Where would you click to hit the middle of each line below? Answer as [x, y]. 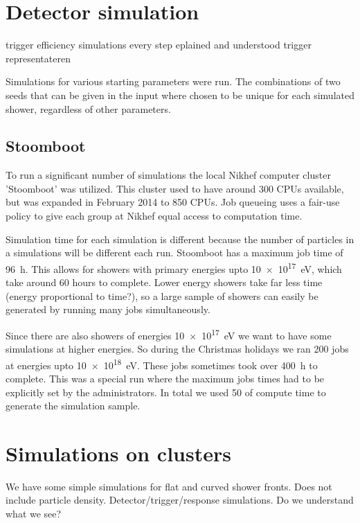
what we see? [34, 514]
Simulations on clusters [118, 453]
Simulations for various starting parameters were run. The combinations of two [173, 81]
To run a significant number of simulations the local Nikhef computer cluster [168, 175]
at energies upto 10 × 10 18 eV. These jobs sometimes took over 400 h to [162, 364]
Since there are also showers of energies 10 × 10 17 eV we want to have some [169, 334]
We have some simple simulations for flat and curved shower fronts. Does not [169, 486]
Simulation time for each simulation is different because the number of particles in [180, 239]
